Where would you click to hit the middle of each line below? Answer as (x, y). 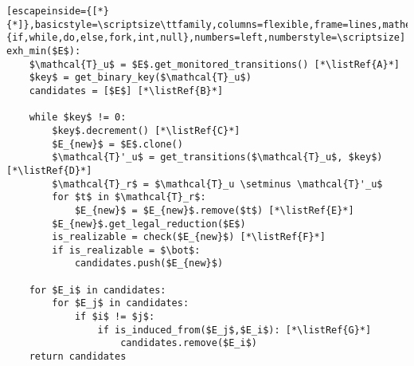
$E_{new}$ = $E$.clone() (117, 144)
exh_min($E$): (44, 51)
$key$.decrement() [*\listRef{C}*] (146, 130)
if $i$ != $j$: (115, 317)
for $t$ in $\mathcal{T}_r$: (129, 197)
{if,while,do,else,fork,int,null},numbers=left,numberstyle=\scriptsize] (206, 38)
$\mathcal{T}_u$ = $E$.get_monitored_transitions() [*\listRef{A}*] (214, 64)
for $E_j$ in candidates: (121, 303)
